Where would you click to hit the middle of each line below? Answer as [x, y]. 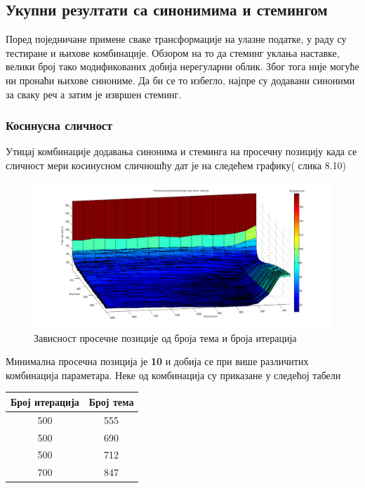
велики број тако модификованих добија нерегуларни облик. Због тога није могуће [182, 66]
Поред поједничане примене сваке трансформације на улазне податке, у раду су [176, 39]
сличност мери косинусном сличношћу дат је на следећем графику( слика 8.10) [176, 165]
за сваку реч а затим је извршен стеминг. [94, 94]
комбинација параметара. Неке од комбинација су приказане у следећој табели [173, 375]
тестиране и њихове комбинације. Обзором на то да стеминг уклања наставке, [173, 52]
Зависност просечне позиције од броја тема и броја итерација [165, 337]
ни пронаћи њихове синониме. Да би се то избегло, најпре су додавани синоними [180, 80]
